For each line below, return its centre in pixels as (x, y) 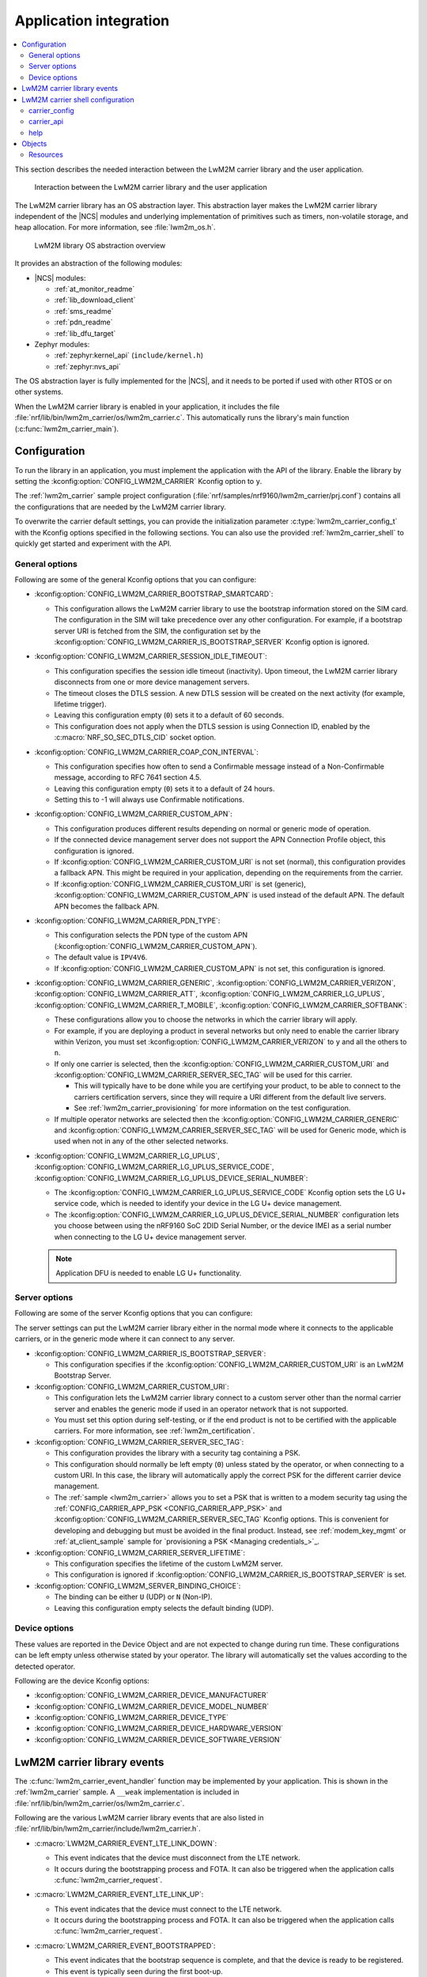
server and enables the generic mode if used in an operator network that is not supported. (201, 1408)
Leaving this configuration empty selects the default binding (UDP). (164, 1608)
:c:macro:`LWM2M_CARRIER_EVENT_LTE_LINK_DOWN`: (126, 1843)
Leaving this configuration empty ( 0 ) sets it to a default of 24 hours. (164, 788)
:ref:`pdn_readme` (83, 322)
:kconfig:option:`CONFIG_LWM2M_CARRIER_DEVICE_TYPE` (132, 1718)
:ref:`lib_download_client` (95, 300)
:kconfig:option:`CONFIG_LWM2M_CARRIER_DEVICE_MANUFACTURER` (151, 1695)
